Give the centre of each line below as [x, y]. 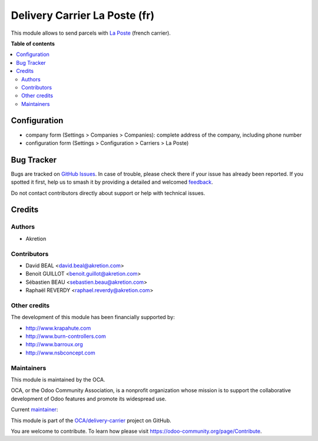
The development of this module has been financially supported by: [93, 317]
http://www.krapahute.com [58, 328]
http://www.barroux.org [54, 344]
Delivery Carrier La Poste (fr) [83, 15]
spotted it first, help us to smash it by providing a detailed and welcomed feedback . [112, 182]
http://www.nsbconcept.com [60, 353]
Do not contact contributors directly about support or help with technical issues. [108, 193]
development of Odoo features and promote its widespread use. [89, 399]
